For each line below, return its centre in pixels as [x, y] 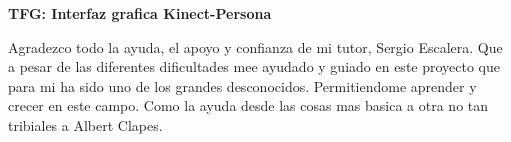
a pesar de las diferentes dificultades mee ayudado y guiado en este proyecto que [254, 66]
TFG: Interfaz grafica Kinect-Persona [140, 13]
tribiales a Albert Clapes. [85, 124]
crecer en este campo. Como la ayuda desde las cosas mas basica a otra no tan [248, 105]
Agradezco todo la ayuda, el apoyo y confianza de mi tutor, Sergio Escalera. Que [255, 46]
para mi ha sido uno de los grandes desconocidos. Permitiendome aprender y [242, 85]
